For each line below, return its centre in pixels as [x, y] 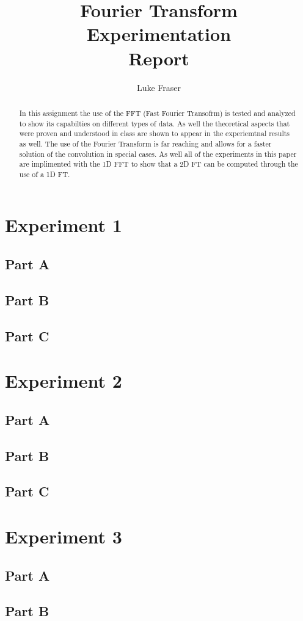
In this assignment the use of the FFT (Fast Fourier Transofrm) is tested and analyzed [157, 113]
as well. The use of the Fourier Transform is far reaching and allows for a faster [145, 143]
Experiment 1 [64, 225]
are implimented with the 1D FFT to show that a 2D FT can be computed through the [159, 164]
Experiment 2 [64, 381]
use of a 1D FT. [45, 174]
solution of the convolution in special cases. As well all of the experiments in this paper [158, 154]
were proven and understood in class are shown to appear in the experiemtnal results [155, 133]
